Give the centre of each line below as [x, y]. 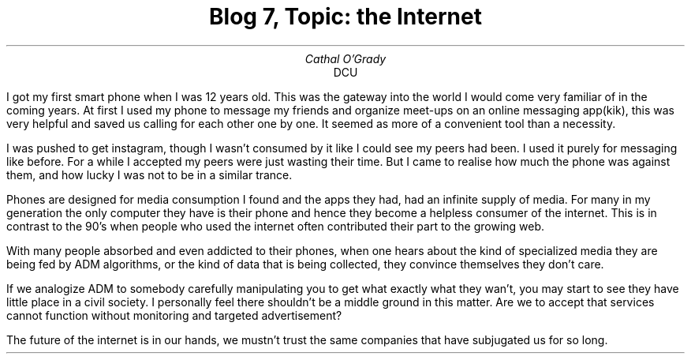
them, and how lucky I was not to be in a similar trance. [149, 174]
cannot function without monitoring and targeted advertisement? [174, 315]
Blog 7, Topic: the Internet [345, 17]
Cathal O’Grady [345, 58]
